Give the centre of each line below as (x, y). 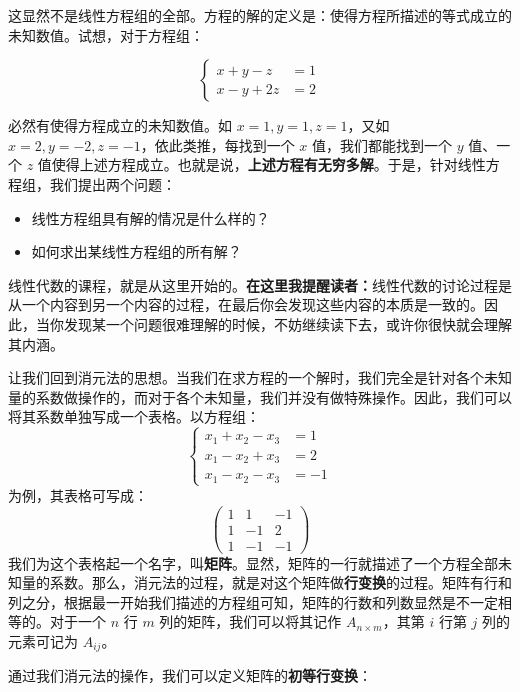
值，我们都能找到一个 (382, 144)
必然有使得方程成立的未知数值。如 (120, 125)
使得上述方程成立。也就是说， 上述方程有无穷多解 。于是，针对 (254, 164)
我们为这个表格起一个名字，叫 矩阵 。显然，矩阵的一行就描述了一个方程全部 (253, 562)
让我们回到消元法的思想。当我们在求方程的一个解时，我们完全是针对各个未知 (260, 377)
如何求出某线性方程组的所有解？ (136, 251)
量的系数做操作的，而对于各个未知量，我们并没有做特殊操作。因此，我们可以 (260, 396)
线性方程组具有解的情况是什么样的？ (150, 217)
